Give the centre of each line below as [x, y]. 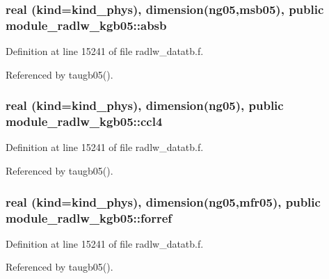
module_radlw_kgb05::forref [89, 217]
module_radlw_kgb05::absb [86, 25]
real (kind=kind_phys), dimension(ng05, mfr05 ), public [163, 201]
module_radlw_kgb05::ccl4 [84, 121]
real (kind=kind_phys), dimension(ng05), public [145, 105]
